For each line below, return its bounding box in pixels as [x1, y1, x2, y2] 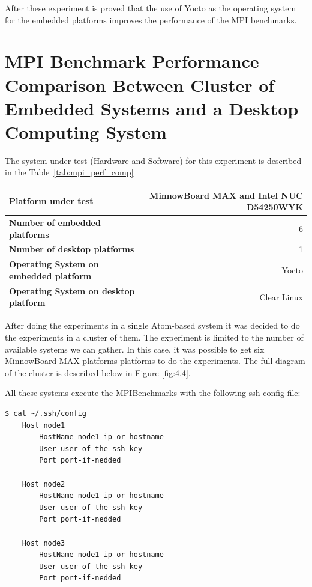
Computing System [5, 119, 167, 144]
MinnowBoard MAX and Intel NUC [149, 189, 303, 201]
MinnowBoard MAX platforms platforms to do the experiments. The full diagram [5, 354, 305, 367]
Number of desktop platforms [9, 243, 134, 255]
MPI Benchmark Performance [5, 49, 259, 73]
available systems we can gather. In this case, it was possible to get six [5, 342, 265, 355]
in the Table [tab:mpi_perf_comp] [5, 166, 134, 178]
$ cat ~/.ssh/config [5, 409, 87, 418]
